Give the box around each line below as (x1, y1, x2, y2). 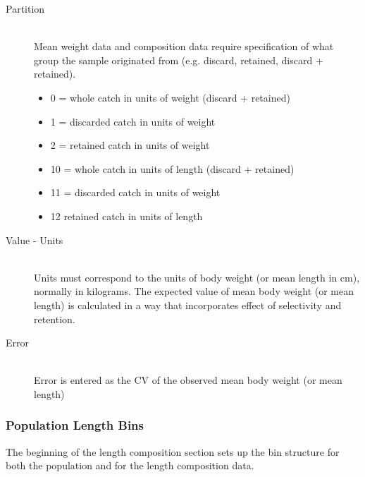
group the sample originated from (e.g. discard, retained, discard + (34, 52, 323, 67)
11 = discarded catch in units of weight (50, 185, 221, 200)
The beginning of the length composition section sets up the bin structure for (6, 444, 340, 459)
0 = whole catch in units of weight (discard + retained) (50, 90, 290, 104)
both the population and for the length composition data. (6, 458, 254, 473)
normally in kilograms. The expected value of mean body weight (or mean (34, 284, 354, 298)
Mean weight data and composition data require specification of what (34, 39, 334, 54)
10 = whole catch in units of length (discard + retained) (50, 161, 295, 176)
